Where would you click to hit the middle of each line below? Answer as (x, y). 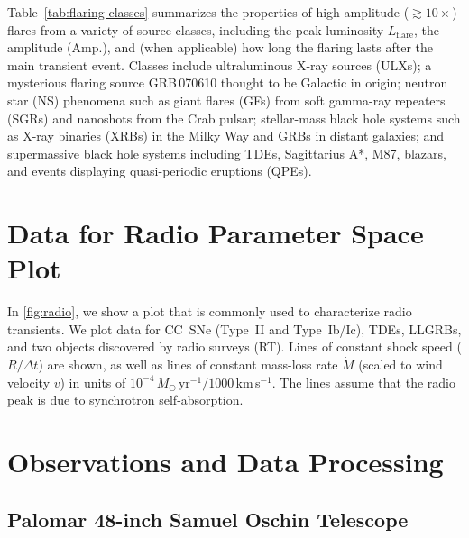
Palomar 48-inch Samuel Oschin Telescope (208, 519)
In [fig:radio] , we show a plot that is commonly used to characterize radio (210, 311)
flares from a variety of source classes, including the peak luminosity (196, 29)
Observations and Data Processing (225, 461)
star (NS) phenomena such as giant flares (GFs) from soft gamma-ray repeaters (226, 100)
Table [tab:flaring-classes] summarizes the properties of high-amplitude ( (208, 12)
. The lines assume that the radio (363, 382)
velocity (29, 382)
